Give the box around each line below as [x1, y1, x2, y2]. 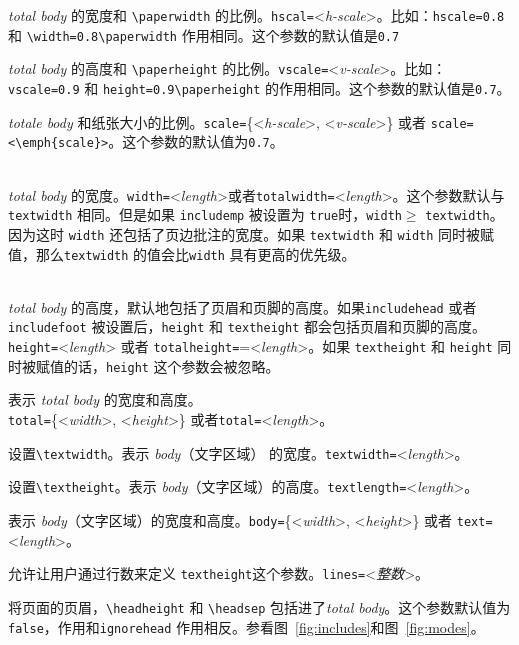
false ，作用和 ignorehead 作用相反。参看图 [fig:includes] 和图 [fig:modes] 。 [8, 616, 485, 637]
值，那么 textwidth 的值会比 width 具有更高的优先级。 [8, 243, 356, 264]
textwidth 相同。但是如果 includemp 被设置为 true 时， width [8, 204, 402, 225]
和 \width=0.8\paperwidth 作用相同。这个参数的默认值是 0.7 [8, 24, 400, 45]
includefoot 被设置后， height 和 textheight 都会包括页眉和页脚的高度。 [8, 316, 486, 337]
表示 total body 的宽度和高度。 [8, 389, 202, 410]
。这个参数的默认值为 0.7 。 [108, 131, 284, 152]
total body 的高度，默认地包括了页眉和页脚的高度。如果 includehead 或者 [8, 296, 477, 317]
